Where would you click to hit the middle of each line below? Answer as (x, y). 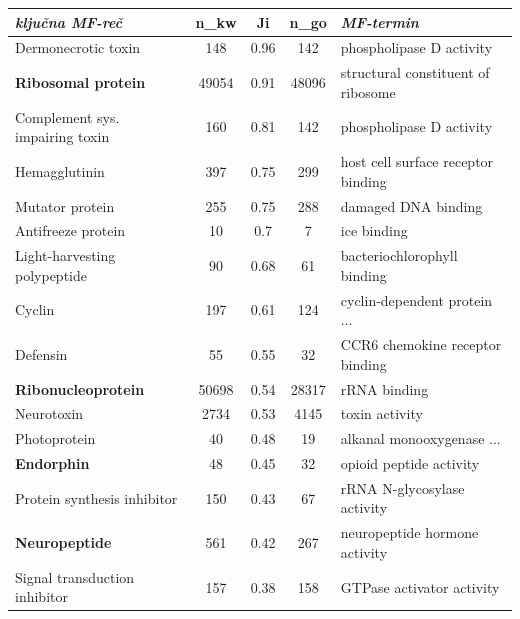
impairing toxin (62, 136)
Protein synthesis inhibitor (96, 497)
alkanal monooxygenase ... (420, 438)
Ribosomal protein (80, 81)
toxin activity (381, 413)
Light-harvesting (65, 255)
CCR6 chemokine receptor (421, 344)
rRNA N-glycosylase (402, 487)
